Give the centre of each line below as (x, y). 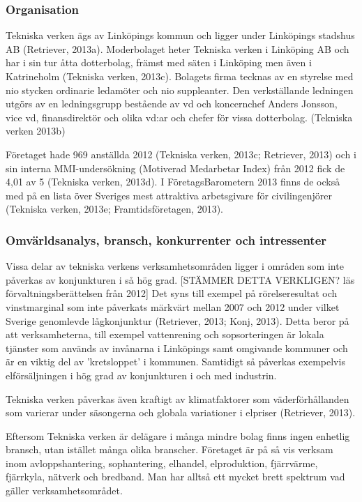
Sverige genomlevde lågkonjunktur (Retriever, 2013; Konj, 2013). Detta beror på (178, 320)
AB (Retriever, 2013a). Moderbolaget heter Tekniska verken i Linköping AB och (178, 48)
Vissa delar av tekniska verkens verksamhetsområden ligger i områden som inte (175, 266)
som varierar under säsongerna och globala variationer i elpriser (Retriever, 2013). (181, 412)
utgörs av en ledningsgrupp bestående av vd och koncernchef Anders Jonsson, (172, 104)
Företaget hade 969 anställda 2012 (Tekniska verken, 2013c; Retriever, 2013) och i (181, 154)
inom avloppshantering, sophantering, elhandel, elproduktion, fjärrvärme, (162, 463)
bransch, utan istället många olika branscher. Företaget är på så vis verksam (169, 449)
